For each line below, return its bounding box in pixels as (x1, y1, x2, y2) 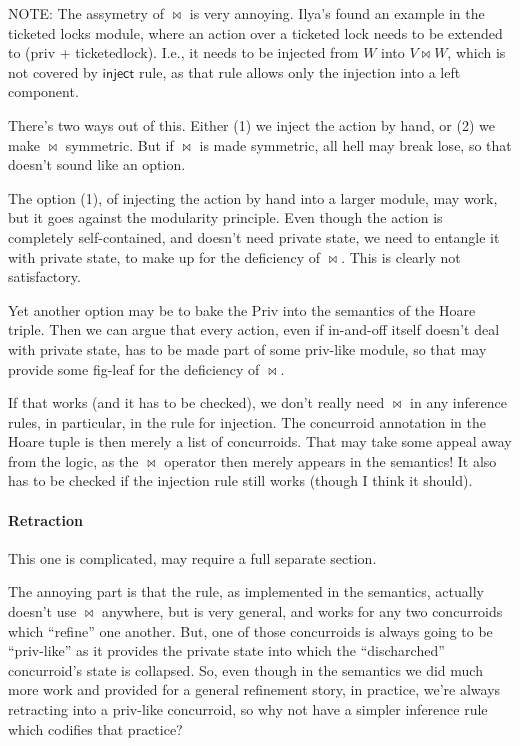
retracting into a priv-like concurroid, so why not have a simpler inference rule (8, 699, 488, 720)
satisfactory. (8, 266, 81, 287)
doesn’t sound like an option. (8, 154, 186, 175)
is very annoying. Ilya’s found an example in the (189, 3, 485, 23)
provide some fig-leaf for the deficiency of (8, 358, 260, 379)
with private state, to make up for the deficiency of (8, 246, 321, 267)
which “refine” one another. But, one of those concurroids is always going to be (8, 620, 493, 641)
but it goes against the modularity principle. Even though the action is (8, 207, 443, 228)
